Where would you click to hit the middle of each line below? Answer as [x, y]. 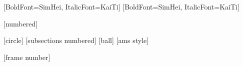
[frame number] [27, 57]
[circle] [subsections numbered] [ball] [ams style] [76, 40]
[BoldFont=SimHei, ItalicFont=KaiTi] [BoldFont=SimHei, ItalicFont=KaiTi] [121, 6]
